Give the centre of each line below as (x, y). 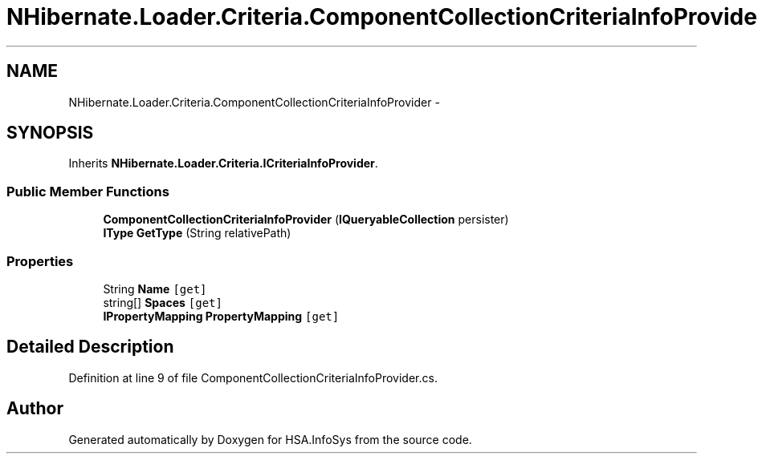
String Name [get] (155, 289)
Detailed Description (90, 347)
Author (35, 409)
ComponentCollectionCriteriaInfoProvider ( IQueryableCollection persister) (306, 220)
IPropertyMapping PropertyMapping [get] (221, 316)
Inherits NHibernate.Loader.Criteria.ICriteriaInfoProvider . (223, 163)
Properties (40, 261)
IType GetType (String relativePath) (197, 233)
